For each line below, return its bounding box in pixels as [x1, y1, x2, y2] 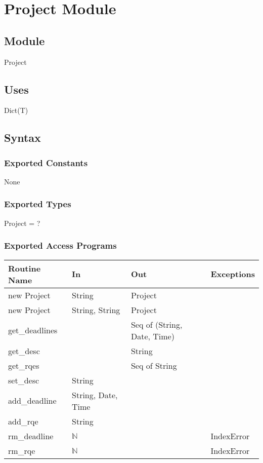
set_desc [8, 374, 39, 386]
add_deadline [8, 395, 57, 407]
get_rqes [8, 359, 39, 371]
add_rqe [8, 415, 38, 427]
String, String [72, 303, 120, 316]
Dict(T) [4, 105, 28, 115]
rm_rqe [8, 444, 35, 456]
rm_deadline [8, 430, 54, 442]
